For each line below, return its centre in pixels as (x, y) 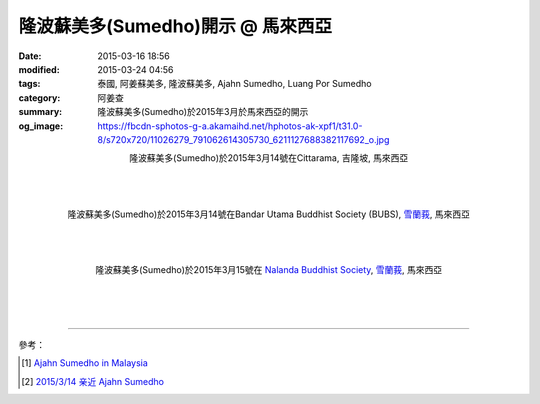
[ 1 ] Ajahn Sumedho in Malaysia (85, 363)
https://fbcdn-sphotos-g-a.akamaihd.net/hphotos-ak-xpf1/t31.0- (230, 126)
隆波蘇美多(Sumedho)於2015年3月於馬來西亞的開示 (203, 112)
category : (39, 97)
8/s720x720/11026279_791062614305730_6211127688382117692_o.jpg (243, 139)
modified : (39, 69)
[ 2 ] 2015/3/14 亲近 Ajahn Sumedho (93, 381)
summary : (40, 112)
